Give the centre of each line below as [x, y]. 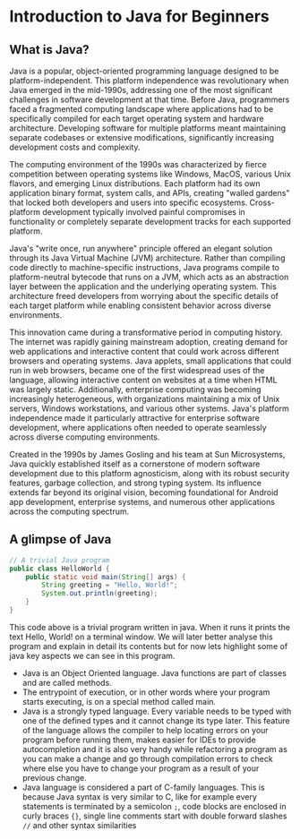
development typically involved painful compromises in [144, 212]
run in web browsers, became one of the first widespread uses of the [137, 370]
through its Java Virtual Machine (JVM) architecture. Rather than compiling [147, 258]
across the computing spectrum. [69, 511]
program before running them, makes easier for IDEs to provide [139, 740]
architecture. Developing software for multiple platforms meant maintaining [148, 128]
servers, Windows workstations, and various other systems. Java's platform [149, 408]
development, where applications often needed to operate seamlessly [138, 428]
